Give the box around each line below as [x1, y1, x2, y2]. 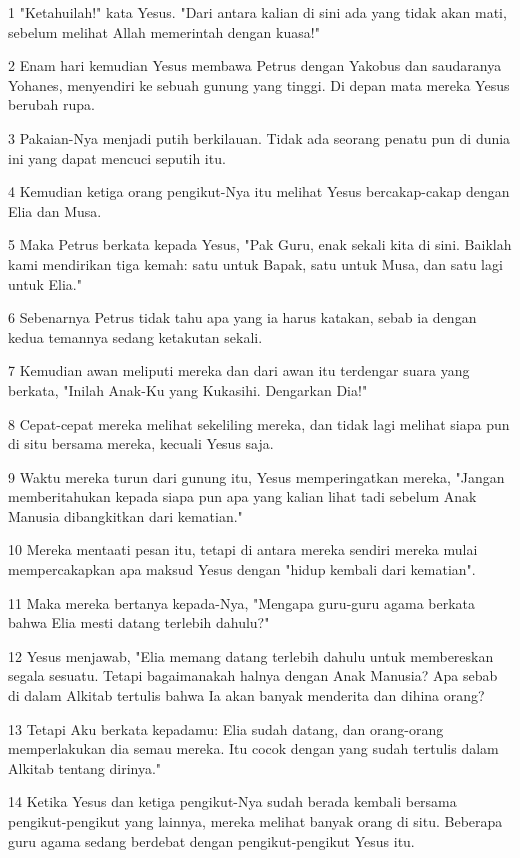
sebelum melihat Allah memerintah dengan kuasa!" [8, 21, 320, 42]
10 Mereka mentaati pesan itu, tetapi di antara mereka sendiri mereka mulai [8, 539, 478, 560]
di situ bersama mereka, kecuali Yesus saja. [8, 433, 274, 454]
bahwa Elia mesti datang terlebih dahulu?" [8, 612, 270, 633]
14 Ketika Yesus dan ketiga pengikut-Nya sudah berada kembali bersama [8, 791, 457, 812]
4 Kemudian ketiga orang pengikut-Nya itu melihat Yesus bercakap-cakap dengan [8, 181, 510, 202]
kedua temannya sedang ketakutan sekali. [8, 326, 263, 347]
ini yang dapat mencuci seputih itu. [8, 147, 226, 168]
